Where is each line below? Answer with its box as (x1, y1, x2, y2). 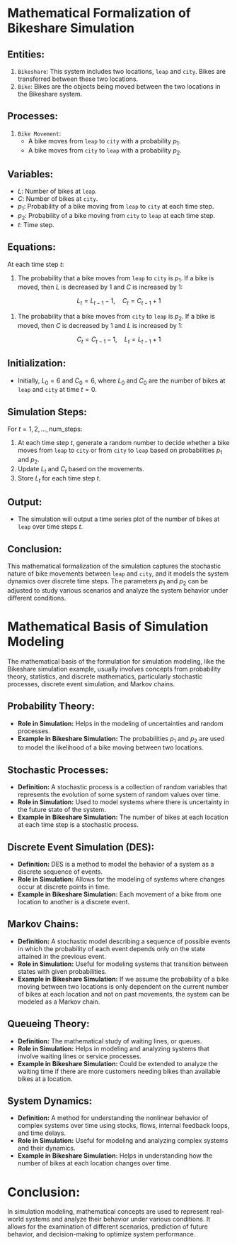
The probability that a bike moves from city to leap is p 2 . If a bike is (17, 312, 216, 322)
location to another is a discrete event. (17, 898, 129, 906)
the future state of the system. (17, 806, 106, 814)
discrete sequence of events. (17, 867, 103, 876)
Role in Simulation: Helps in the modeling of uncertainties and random (17, 719, 224, 728)
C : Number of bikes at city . (17, 194, 98, 203)
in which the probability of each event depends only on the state (17, 944, 206, 953)
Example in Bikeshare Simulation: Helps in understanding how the (17, 1151, 213, 1160)
